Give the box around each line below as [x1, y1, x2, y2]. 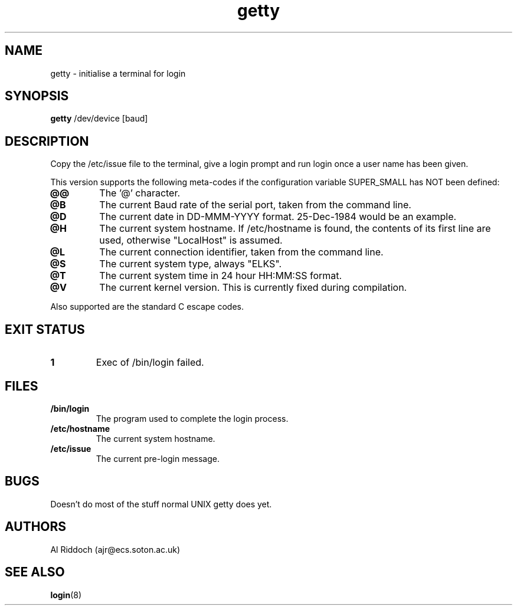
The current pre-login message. [96, 453, 220, 464]
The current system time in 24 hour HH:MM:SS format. [99, 270, 342, 282]
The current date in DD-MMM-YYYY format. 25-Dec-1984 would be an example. [99, 211, 457, 223]
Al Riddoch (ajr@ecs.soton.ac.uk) [50, 544, 181, 555]
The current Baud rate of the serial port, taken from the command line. [99, 199, 411, 211]
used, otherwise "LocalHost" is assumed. [99, 234, 283, 247]
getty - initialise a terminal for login [50, 68, 186, 78]
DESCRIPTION [5, 133, 89, 149]
